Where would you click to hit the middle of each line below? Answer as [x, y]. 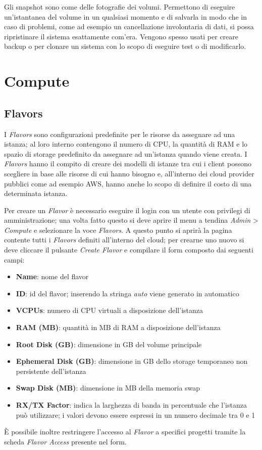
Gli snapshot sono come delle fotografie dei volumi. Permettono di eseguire [120, 7]
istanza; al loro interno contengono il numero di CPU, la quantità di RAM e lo [126, 144]
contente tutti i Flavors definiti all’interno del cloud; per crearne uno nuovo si [124, 240]
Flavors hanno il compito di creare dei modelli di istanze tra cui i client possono [128, 164]
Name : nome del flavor [52, 276]
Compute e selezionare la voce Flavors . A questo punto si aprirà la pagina [118, 230]
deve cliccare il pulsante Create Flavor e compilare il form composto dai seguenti [129, 250]
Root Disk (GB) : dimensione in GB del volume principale [109, 344]
